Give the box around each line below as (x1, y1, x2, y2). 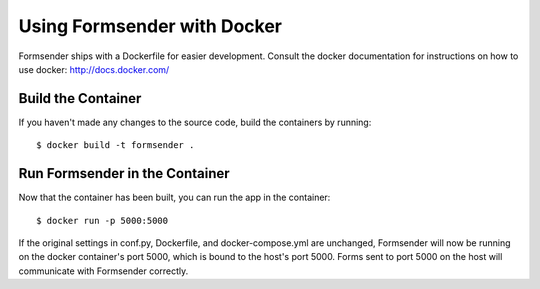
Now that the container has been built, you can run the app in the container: (18, 191, 331, 204)
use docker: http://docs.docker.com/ (18, 63, 170, 75)
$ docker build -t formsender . (36, 140, 195, 151)
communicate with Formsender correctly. (18, 265, 189, 277)
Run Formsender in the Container (18, 165, 230, 182)
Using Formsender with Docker (18, 15, 282, 37)
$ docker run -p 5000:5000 (36, 215, 169, 226)
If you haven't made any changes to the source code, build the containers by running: (18, 116, 372, 128)
